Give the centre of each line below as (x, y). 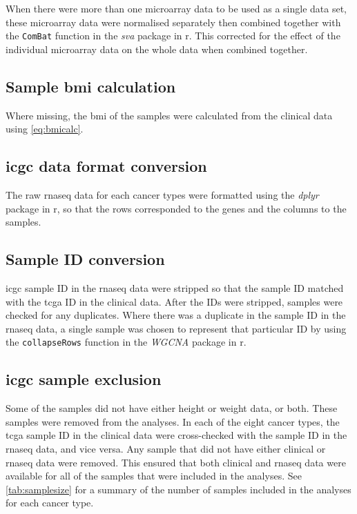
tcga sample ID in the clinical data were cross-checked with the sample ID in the (176, 435)
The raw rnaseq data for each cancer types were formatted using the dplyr (162, 195)
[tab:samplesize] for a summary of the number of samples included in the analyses (178, 489)
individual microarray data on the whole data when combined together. (157, 49)
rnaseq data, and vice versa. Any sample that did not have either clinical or (166, 449)
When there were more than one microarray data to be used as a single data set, (176, 8)
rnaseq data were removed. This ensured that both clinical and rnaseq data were (176, 462)
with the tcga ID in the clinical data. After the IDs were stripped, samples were (174, 301)
